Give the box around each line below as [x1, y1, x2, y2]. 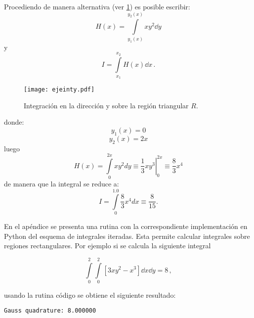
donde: [4, 117, 24, 127]
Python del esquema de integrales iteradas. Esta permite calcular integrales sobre [4, 230, 250, 241]
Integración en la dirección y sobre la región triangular [24, 100, 189, 110]
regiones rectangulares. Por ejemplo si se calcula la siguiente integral [4, 240, 211, 251]
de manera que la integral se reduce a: [4, 179, 119, 189]
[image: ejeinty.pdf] [24, 86, 95, 93]
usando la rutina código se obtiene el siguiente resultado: [4, 289, 176, 300]
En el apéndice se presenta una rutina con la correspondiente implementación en [4, 221, 248, 231]
